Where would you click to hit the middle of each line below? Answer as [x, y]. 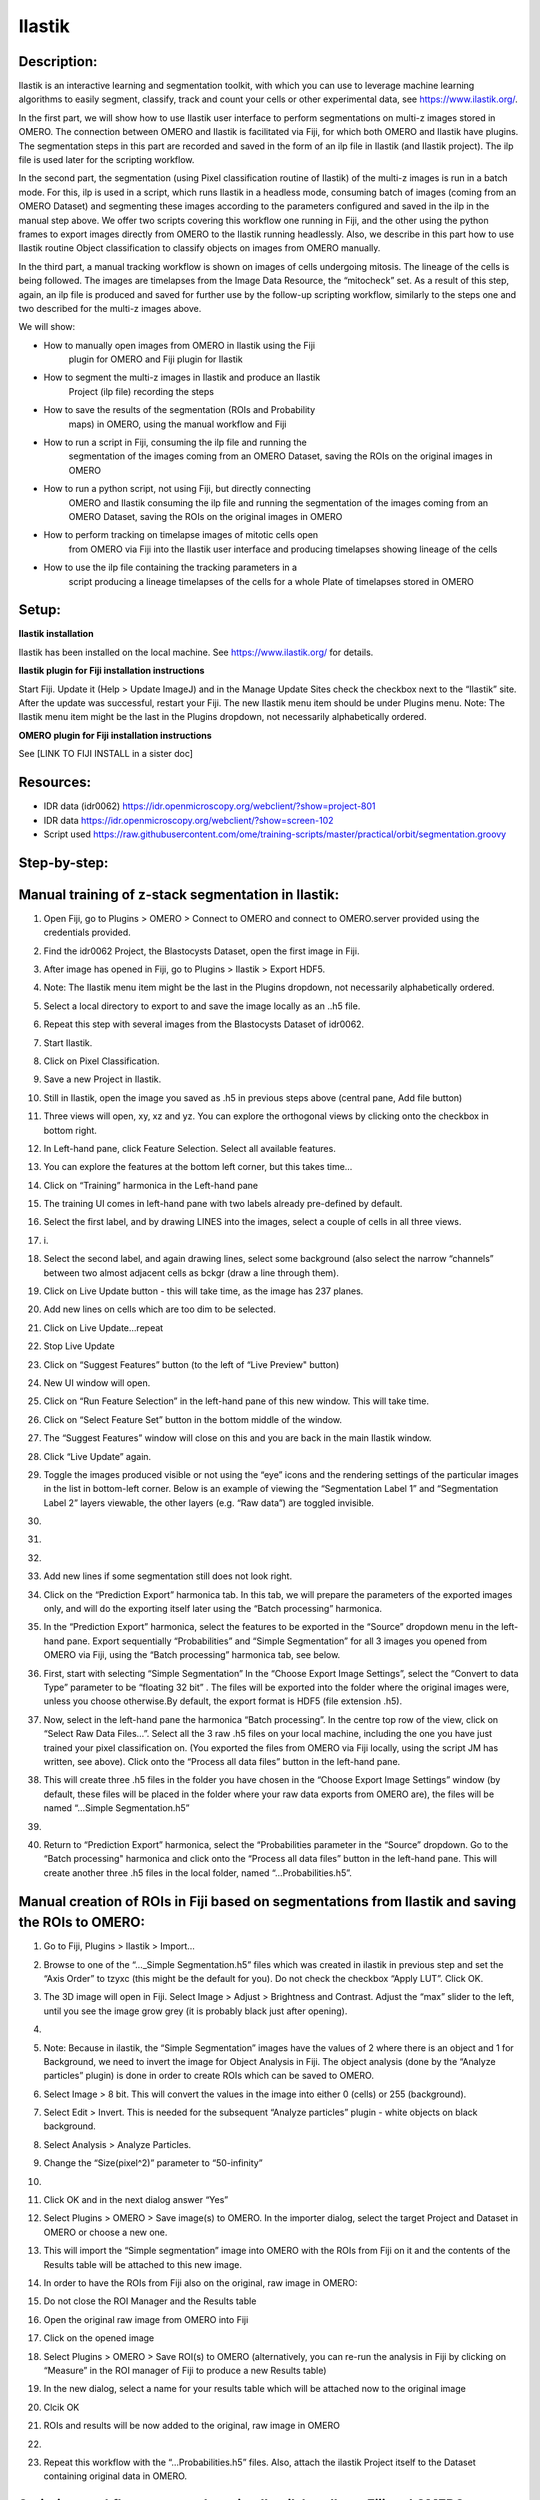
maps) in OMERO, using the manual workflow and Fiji [177, 424]
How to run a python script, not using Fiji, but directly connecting [177, 489]
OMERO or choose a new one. [105, 2232]
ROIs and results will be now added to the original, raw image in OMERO [191, 2426]
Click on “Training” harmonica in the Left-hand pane [151, 1185]
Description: [58, 61]
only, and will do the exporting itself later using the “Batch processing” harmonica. [213, 1609]
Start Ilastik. [68, 1042]
